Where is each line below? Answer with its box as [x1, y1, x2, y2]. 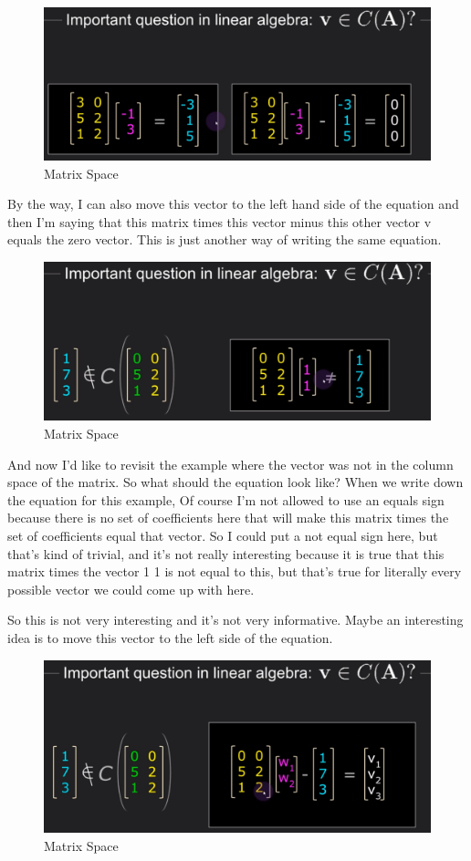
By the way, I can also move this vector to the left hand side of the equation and [7, 194, 459, 213]
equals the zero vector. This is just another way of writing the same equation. [7, 230, 442, 249]
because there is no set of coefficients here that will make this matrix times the [7, 508, 449, 527]
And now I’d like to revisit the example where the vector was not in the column [7, 454, 454, 473]
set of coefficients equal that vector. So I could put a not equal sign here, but [7, 525, 438, 545]
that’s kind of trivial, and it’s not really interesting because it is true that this [7, 544, 445, 563]
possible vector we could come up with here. [7, 579, 255, 598]
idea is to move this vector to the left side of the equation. [7, 628, 333, 647]
